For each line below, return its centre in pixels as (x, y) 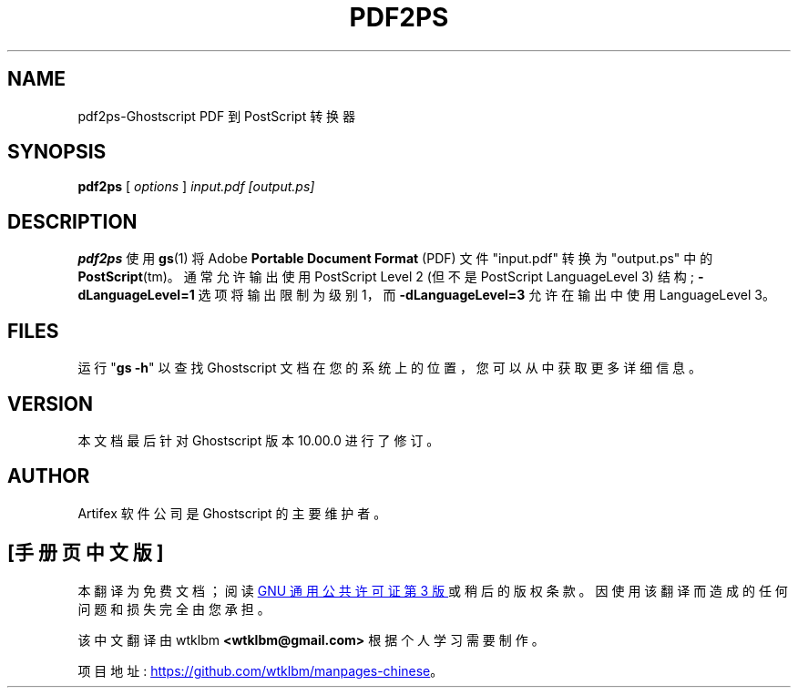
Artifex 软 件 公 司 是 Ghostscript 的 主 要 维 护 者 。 (232, 513)
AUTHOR (49, 476)
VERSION (51, 404)
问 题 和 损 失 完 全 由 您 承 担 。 (174, 608)
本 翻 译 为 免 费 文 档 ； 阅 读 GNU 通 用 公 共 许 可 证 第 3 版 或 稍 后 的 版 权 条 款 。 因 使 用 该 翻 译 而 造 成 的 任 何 (433, 590)
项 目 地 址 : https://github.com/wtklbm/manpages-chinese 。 (261, 670)
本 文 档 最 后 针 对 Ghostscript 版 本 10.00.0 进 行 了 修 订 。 (259, 440)
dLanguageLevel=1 (136, 295)
